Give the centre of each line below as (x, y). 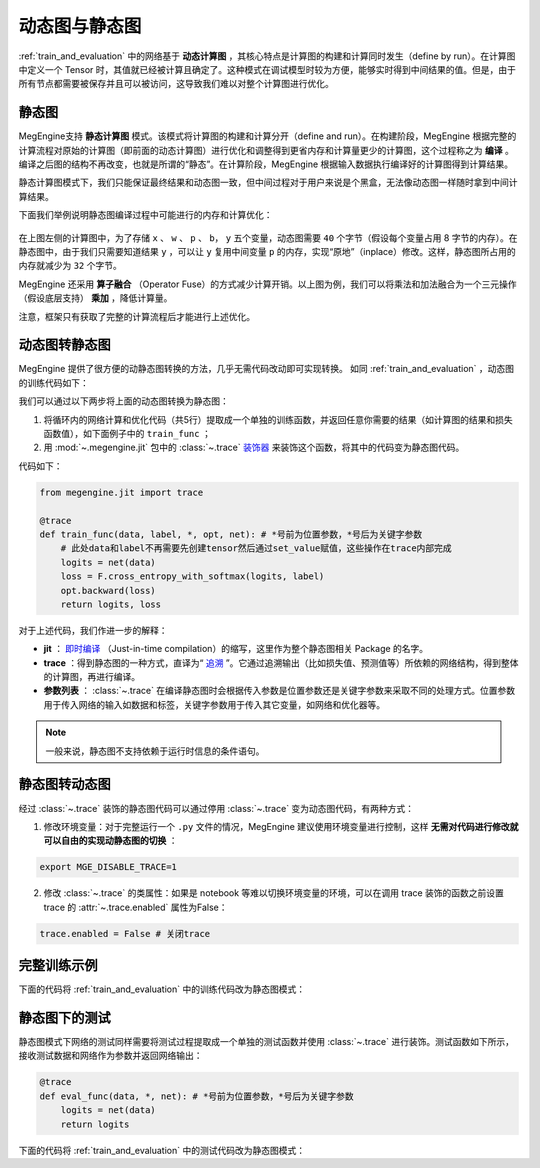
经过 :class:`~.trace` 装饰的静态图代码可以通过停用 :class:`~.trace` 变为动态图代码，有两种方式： (216, 808)
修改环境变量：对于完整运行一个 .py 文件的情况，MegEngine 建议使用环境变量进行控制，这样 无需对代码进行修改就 (281, 826)
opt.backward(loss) (108, 590)
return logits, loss (111, 604)
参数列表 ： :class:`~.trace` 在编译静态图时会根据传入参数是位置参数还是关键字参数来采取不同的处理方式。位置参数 (279, 691)
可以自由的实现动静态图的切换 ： (110, 841)
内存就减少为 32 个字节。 (70, 266)
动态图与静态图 (80, 26)
